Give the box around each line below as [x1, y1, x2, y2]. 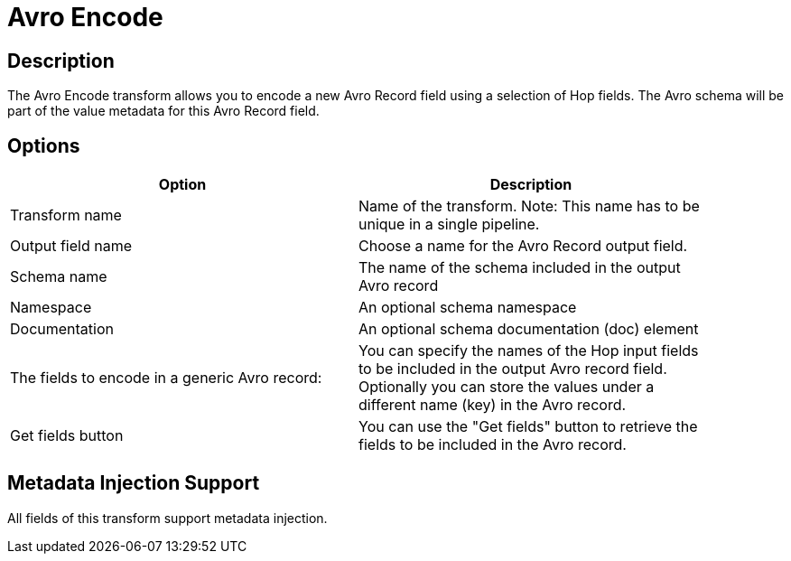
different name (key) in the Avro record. [358, 396, 627, 415]
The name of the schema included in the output [358, 258, 681, 277]
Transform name [10, 206, 122, 225]
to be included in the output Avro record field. [358, 360, 667, 379]
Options [7, 134, 80, 157]
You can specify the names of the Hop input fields [358, 341, 699, 360]
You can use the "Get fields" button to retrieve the [358, 417, 698, 436]
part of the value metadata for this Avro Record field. [7, 103, 320, 119]
